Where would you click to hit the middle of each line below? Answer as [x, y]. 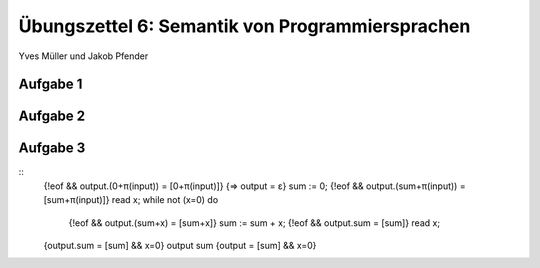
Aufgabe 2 [52, 116]
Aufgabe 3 [52, 148]
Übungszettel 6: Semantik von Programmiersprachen [244, 26]
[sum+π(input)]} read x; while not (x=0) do [131, 200]
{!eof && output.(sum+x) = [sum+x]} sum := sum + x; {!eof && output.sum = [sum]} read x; [254, 222]
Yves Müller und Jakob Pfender [83, 56]
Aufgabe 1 [50, 84]
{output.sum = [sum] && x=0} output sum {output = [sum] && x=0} [180, 246]
